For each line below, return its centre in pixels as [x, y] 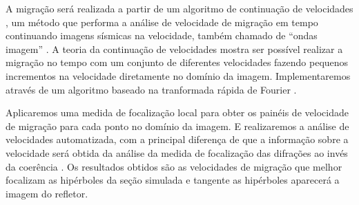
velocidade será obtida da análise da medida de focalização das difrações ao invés [177, 152]
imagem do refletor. [47, 193]
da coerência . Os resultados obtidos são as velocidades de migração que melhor [174, 166]
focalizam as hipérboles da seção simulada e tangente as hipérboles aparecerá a [173, 180]
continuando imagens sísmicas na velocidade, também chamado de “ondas [162, 35]
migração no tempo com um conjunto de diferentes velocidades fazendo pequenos [177, 62]
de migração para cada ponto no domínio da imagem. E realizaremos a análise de [177, 126]
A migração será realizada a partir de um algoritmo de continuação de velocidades [179, 8]
